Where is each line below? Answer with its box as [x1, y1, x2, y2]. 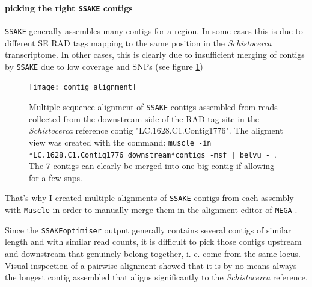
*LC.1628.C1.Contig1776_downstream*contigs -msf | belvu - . [29, 147, 277, 160]
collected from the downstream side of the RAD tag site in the [29, 112, 259, 125]
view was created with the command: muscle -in [29, 135, 212, 148]
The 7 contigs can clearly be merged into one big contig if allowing [29, 159, 275, 172]
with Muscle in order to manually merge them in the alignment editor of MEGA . [5, 203, 298, 216]
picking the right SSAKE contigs [5, 1, 133, 14]
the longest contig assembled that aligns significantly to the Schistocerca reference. [5, 271, 308, 283]
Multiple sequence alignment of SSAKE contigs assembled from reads [29, 100, 278, 113]
